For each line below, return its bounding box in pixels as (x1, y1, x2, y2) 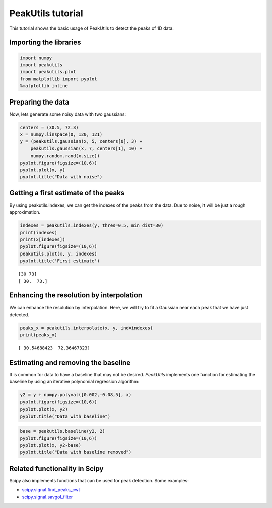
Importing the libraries (9, 38, 81, 47)
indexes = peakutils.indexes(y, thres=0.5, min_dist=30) (20, 223, 164, 228)
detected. (9, 311, 30, 318)
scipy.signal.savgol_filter (22, 494, 73, 500)
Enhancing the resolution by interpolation (9, 291, 143, 300)
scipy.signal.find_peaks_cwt (22, 487, 80, 493)
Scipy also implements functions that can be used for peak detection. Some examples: (9, 477, 189, 483)
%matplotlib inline (20, 83, 68, 89)
